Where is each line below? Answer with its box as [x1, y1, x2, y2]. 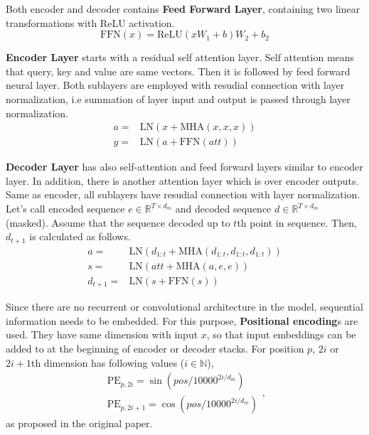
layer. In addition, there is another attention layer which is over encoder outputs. [6, 173, 359, 188]
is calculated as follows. [29, 229, 131, 244]
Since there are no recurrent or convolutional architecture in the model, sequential [6, 299, 363, 314]
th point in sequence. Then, [237, 215, 357, 230]
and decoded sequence [175, 201, 272, 215]
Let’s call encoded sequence [6, 201, 125, 215]
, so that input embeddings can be [206, 327, 356, 342]
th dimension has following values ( [31, 355, 185, 370]
